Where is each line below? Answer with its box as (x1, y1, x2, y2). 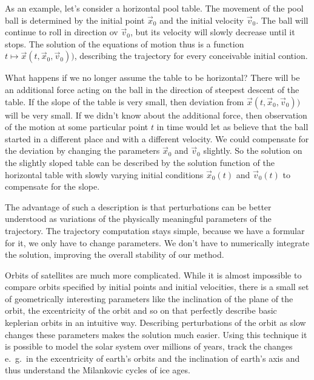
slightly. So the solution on (203, 144, 302, 157)
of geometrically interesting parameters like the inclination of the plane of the (5, 292, 293, 305)
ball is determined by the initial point (5, 13, 145, 26)
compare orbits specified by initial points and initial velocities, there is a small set (5, 280, 309, 293)
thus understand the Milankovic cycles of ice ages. (5, 364, 190, 376)
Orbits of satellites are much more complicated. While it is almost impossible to (5, 268, 302, 281)
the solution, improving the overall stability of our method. (5, 248, 224, 261)
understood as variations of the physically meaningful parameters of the (5, 212, 272, 225)
